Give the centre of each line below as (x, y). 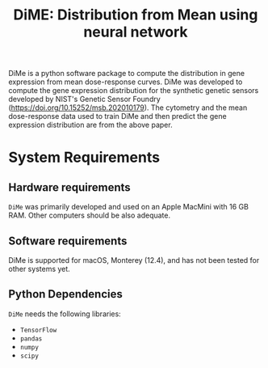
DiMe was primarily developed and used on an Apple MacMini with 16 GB (128, 207)
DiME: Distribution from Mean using (136, 15)
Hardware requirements (69, 187)
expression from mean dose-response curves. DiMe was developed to (126, 82)
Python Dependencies (65, 294)
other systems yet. (39, 269)
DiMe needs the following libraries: (65, 314)
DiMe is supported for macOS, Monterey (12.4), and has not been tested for (134, 260)
